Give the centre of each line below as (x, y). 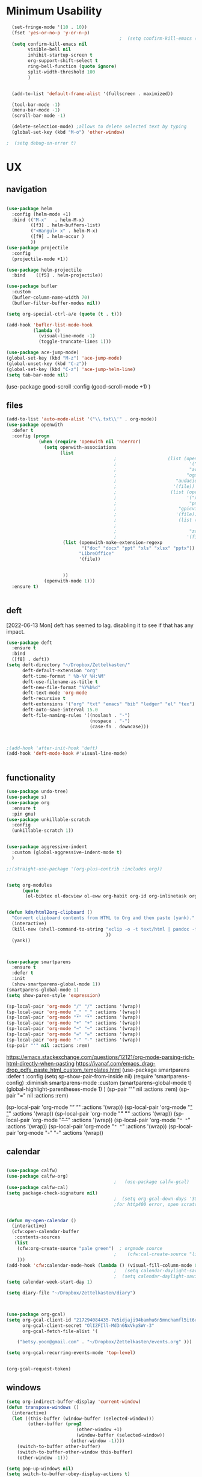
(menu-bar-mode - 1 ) (36, 110)
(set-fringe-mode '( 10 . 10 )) (49, 27)
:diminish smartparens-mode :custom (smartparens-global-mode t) (109, 1082)
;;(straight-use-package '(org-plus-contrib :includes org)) (84, 869)
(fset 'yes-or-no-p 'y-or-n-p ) (51, 33)
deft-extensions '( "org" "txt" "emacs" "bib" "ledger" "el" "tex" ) (109, 704)
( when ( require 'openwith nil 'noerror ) (90, 442)
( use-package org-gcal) (36, 1314)
